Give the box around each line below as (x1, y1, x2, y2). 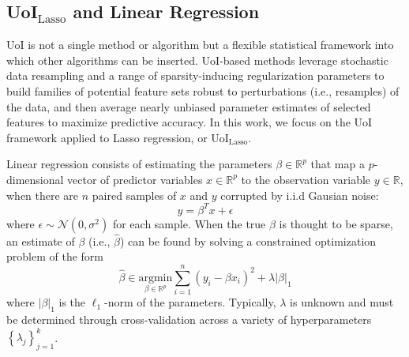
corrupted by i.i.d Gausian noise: (220, 186, 379, 203)
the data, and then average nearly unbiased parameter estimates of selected (6, 98, 371, 115)
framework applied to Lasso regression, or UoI (6, 129, 229, 145)
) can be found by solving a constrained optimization (119, 232, 377, 249)
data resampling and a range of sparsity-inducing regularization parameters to (6, 67, 385, 84)
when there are (6, 186, 79, 203)
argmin (138, 272, 173, 284)
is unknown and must (290, 294, 394, 310)
